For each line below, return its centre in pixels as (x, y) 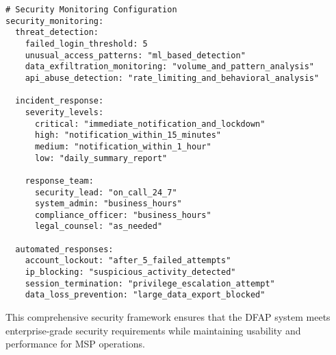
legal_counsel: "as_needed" (99, 227)
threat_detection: (57, 33)
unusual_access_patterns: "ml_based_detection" (135, 55)
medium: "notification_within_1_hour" (123, 146)
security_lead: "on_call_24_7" (106, 192)
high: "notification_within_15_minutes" (128, 135)
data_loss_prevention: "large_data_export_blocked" (145, 295)
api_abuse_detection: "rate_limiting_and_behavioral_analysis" (172, 78)
